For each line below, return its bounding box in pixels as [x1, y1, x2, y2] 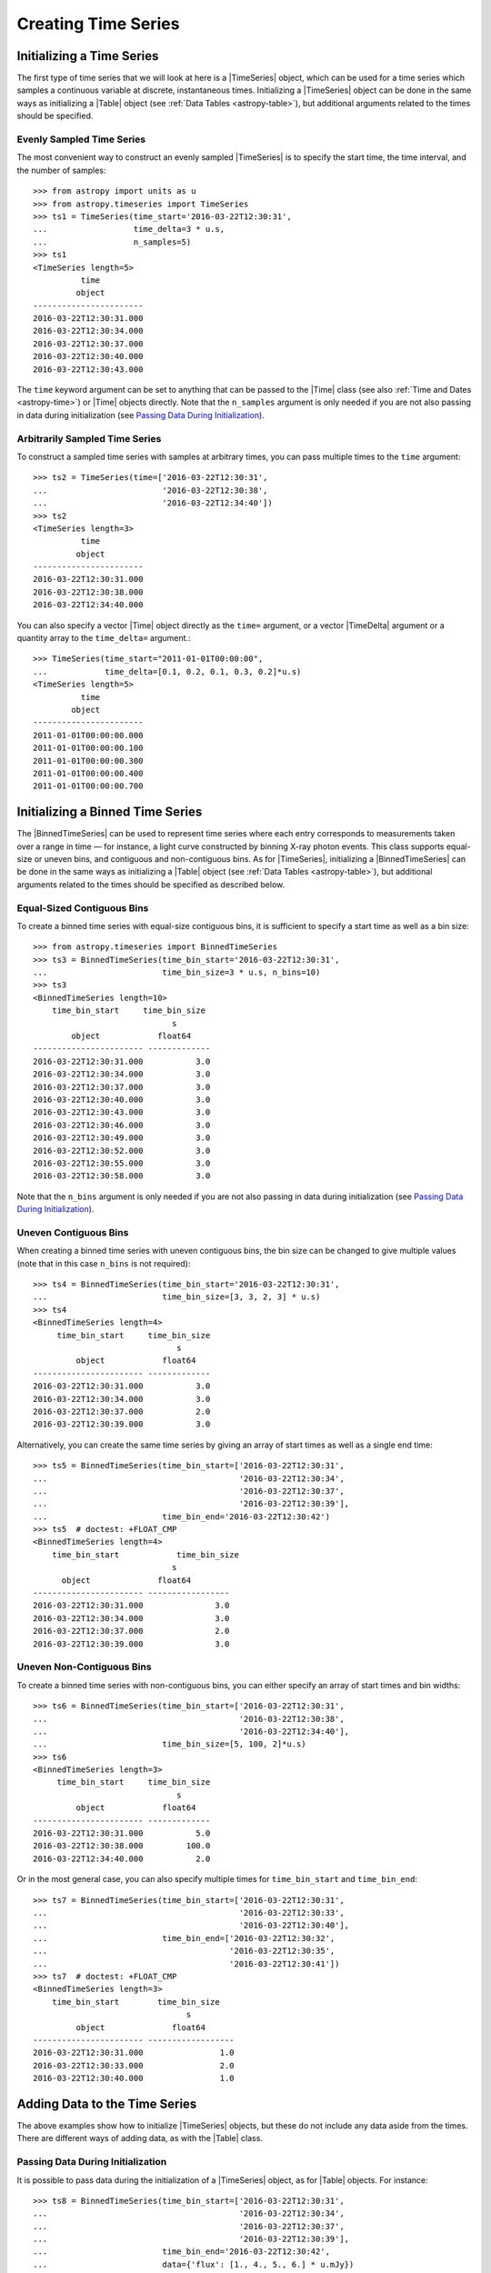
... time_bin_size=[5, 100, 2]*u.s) [33, 1739, 306, 1749]
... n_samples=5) [33, 236, 192, 247]
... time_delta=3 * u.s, [33, 224, 225, 235]
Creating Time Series [16, 14, 180, 34]
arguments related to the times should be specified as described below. [16, 878, 286, 890]
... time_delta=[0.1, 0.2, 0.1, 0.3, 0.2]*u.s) [33, 666, 302, 676]
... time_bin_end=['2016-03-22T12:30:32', [33, 1933, 336, 1943]
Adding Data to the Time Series [16, 2096, 197, 2111]
